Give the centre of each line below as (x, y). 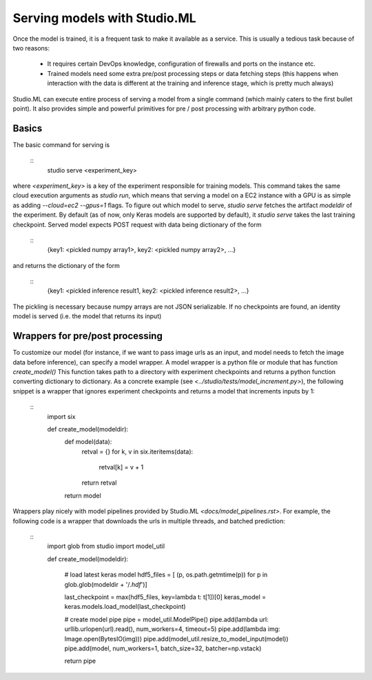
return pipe (80, 661)
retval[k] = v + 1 (121, 467)
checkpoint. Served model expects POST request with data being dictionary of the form (137, 224)
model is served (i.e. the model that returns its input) (87, 316)
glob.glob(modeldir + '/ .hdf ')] (106, 584)
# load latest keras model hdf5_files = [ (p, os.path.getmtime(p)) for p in (166, 575)
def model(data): (88, 442)
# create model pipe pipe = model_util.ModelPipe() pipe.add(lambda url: (166, 619)
